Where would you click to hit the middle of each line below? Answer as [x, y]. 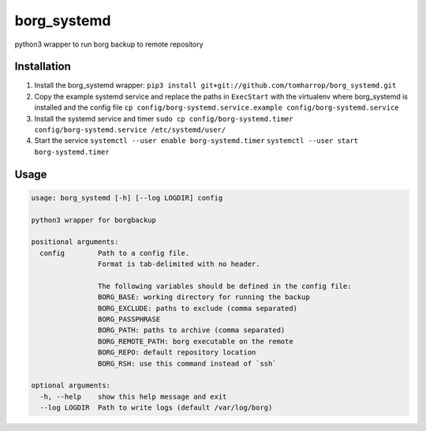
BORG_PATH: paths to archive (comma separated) [191, 330]
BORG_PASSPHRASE [129, 319]
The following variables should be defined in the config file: [224, 286]
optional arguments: [71, 386]
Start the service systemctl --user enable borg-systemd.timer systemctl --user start [196, 141]
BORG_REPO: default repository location [177, 352]
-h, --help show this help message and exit [133, 396]
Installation [43, 67]
